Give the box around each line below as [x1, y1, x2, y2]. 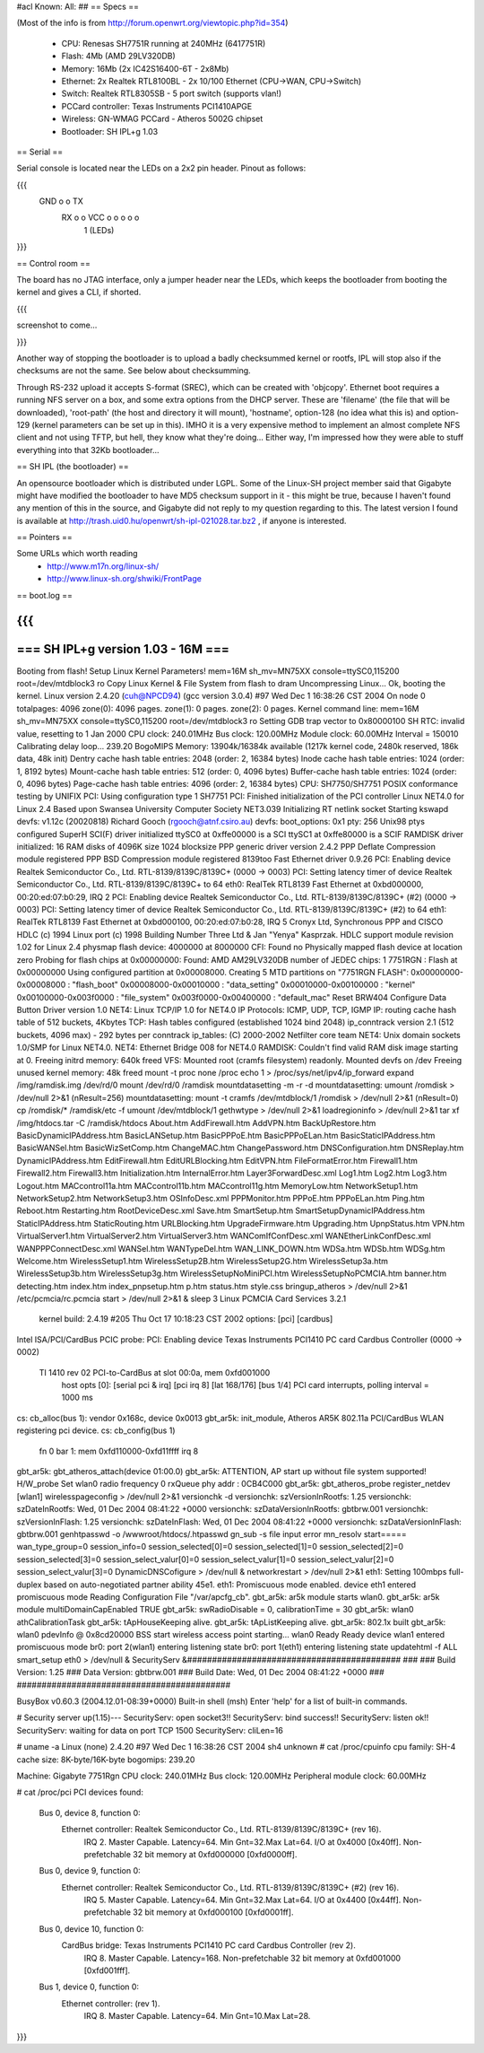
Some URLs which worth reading [16, 548, 138, 559]
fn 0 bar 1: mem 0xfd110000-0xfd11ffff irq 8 [39, 1446, 199, 1456]
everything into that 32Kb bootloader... [16, 444, 160, 455]
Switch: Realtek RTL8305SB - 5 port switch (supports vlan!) [61, 88, 282, 99]
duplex [16, 1579, 42, 1590]
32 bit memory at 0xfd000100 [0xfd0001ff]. [133, 1907, 294, 1918]
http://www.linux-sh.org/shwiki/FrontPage [47, 573, 202, 584]
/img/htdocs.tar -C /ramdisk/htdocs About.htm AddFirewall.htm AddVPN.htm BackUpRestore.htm [16, 1117, 376, 1128]
